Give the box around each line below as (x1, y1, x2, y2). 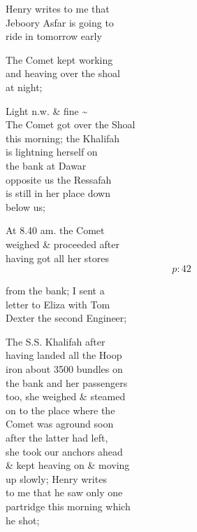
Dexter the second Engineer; (6, 311, 127, 325)
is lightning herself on (6, 144, 98, 159)
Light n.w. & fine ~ (6, 103, 88, 118)
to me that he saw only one (6, 485, 123, 500)
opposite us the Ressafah (6, 172, 112, 186)
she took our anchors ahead (6, 444, 123, 458)
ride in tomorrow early (6, 29, 102, 43)
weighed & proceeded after (6, 236, 120, 251)
